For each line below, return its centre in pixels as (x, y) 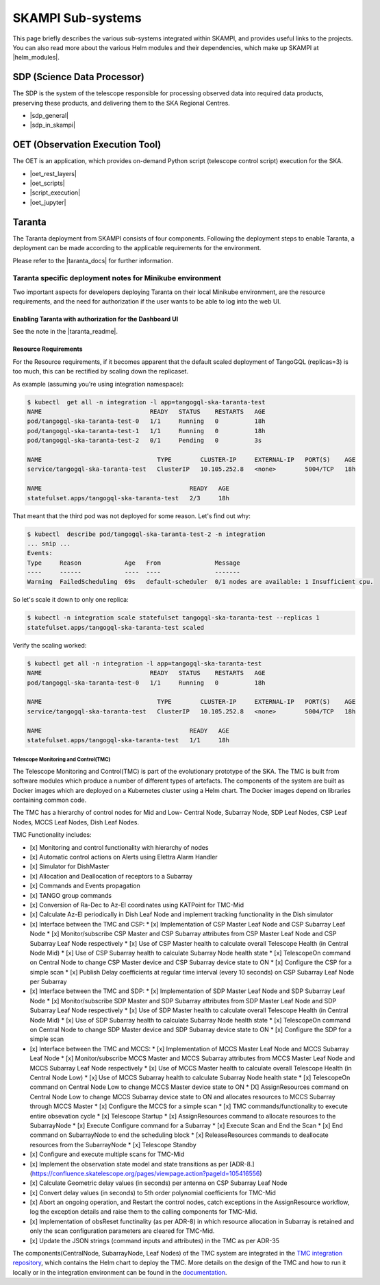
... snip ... (49, 543)
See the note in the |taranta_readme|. (65, 332)
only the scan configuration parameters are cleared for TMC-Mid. (122, 1231)
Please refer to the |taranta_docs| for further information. (93, 260)
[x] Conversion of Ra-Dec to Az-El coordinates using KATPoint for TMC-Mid (137, 905)
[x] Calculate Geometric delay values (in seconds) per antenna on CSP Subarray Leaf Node (159, 1183)
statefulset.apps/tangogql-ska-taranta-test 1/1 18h (128, 740)
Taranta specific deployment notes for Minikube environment (117, 278)
